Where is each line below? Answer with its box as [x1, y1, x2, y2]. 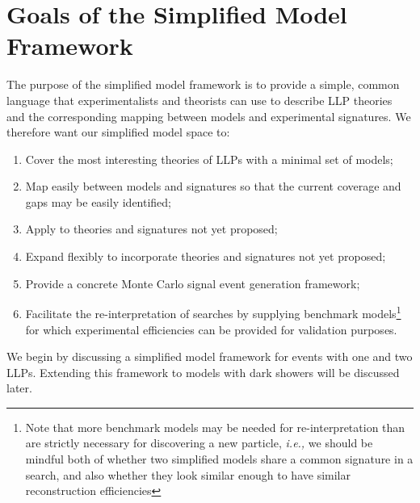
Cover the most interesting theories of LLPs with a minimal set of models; [25, 150, 393, 167]
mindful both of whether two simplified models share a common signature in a [25, 451, 414, 467]
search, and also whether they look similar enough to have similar [25, 466, 351, 483]
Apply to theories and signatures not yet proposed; [25, 220, 278, 237]
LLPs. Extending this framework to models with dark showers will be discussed [6, 363, 400, 380]
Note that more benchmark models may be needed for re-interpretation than [25, 418, 405, 435]
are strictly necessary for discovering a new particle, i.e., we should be [25, 434, 373, 451]
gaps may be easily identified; [25, 193, 172, 210]
